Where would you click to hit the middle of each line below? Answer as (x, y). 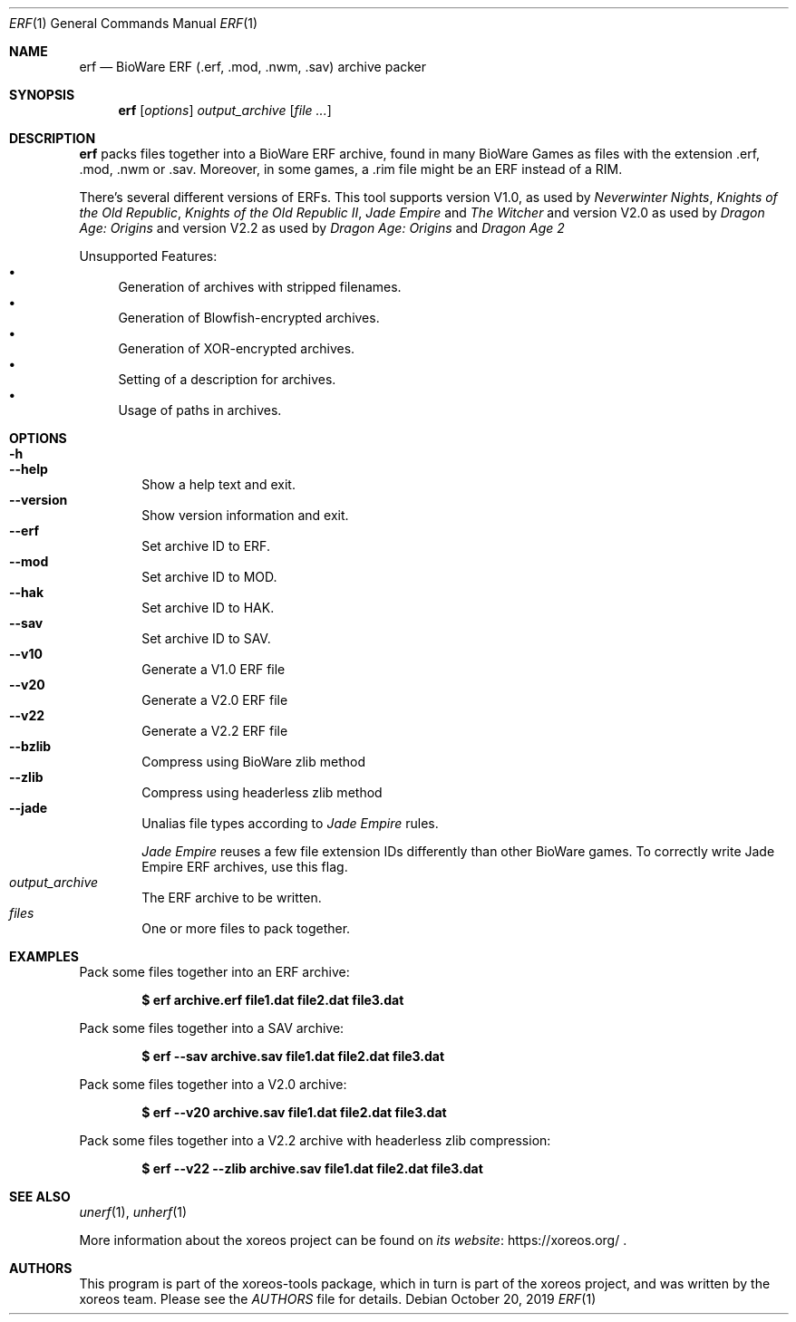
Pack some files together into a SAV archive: (212, 1028)
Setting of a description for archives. (227, 379)
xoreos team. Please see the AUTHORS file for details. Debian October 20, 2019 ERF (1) (338, 1299)
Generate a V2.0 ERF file (215, 700)
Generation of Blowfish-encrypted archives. (249, 318)
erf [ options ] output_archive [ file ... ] (225, 110)
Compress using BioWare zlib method (254, 762)
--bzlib (30, 746)
